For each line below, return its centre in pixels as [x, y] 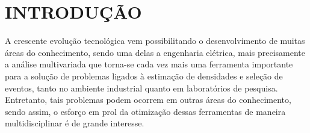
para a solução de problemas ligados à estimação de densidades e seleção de [144, 76]
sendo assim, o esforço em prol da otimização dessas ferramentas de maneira [145, 111]
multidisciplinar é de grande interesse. [75, 123]
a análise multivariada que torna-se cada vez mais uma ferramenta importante [149, 64]
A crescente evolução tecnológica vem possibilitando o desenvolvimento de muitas [155, 41]
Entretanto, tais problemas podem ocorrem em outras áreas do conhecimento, [148, 100]
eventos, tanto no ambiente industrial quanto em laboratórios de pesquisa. [141, 88]
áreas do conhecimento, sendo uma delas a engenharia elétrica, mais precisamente [155, 52]
